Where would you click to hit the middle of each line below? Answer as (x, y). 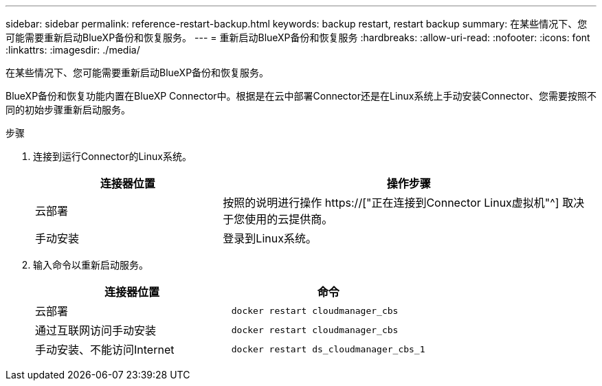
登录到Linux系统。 (270, 238)
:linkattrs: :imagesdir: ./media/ (73, 50)
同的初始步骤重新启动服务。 (68, 110)
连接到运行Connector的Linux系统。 (112, 156)
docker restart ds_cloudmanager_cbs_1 (328, 349)
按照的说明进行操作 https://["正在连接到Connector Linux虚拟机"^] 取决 (404, 203)
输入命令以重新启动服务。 (91, 265)
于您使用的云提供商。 (278, 219)
